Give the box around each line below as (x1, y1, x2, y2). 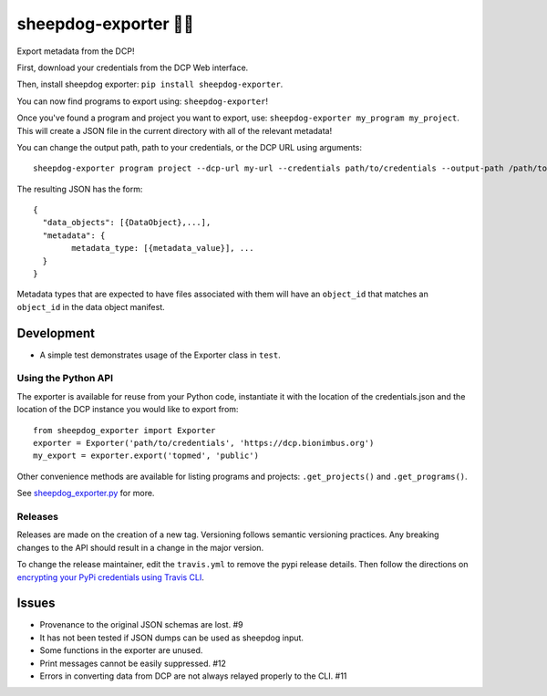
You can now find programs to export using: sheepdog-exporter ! (16, 96, 269, 107)
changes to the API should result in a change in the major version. (16, 542, 264, 553)
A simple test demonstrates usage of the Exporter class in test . (39, 349, 282, 360)
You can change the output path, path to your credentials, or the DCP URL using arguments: (16, 141, 362, 152)
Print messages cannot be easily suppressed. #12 (39, 658, 227, 669)
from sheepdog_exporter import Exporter (33, 425, 216, 435)
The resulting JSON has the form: (16, 183, 143, 194)
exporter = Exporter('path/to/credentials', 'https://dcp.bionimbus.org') (33, 438, 375, 449)
